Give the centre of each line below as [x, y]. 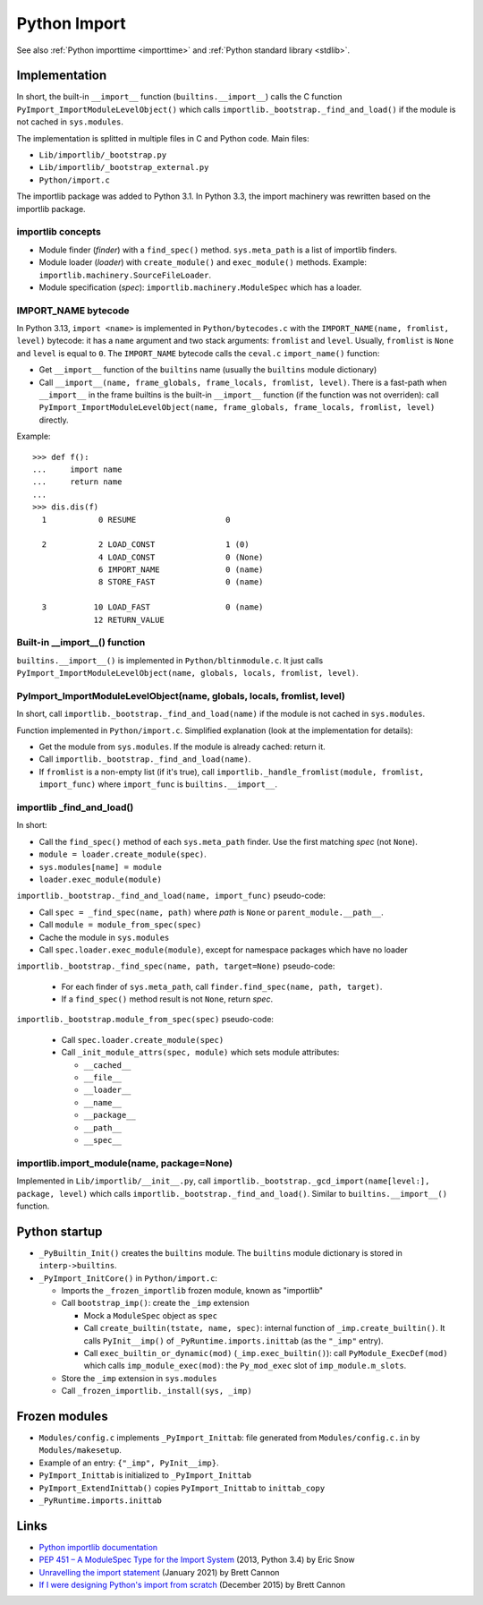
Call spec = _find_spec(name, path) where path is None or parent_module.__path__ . [211, 912]
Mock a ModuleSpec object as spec [151, 1315]
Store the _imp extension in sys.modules [139, 1378]
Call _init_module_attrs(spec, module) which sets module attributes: [200, 1053]
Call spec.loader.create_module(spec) [143, 1039]
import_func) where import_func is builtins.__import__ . [158, 784]
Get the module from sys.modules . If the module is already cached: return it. [182, 747]
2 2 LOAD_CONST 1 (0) [145, 545]
